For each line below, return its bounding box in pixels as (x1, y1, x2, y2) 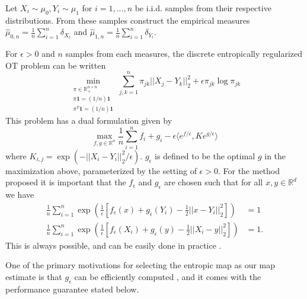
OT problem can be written (5, 59, 106, 71)
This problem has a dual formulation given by (5, 114, 172, 127)
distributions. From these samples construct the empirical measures (5, 14, 250, 26)
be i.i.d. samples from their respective (135, 2, 271, 14)
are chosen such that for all (164, 176, 263, 188)
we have (5, 188, 34, 201)
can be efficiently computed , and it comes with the (74, 270, 261, 282)
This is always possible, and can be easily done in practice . (5, 239, 222, 251)
